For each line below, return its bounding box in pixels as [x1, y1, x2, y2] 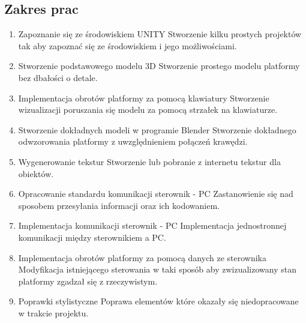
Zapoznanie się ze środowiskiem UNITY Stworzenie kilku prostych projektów [18, 28, 302, 40]
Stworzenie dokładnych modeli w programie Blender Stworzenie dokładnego [18, 123, 296, 136]
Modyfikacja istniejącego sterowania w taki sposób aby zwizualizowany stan [18, 263, 296, 276]
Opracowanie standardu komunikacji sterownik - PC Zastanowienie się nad [18, 187, 293, 200]
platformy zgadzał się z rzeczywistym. [18, 274, 158, 287]
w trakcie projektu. [18, 306, 89, 319]
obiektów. [18, 167, 54, 180]
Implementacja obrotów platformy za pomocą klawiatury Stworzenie [18, 91, 269, 104]
